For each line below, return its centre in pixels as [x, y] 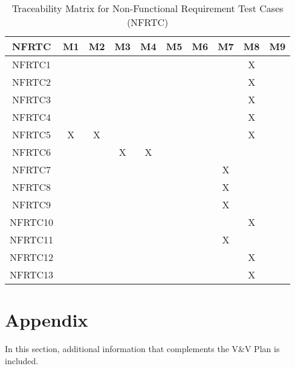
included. [22, 360]
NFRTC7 [32, 169]
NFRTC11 [32, 239]
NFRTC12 [32, 257]
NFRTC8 [32, 187]
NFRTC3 [32, 99]
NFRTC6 [32, 152]
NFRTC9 [32, 204]
